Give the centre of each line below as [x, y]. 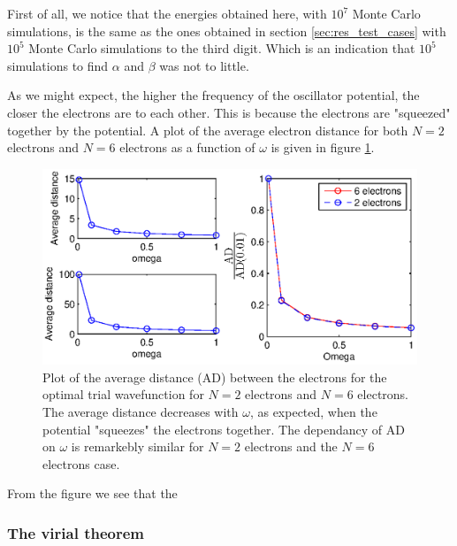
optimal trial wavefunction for [123, 394]
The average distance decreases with [141, 412]
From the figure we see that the [92, 493]
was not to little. [204, 65]
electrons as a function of [187, 147]
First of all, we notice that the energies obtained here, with [167, 13]
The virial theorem [76, 532]
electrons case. [81, 463]
